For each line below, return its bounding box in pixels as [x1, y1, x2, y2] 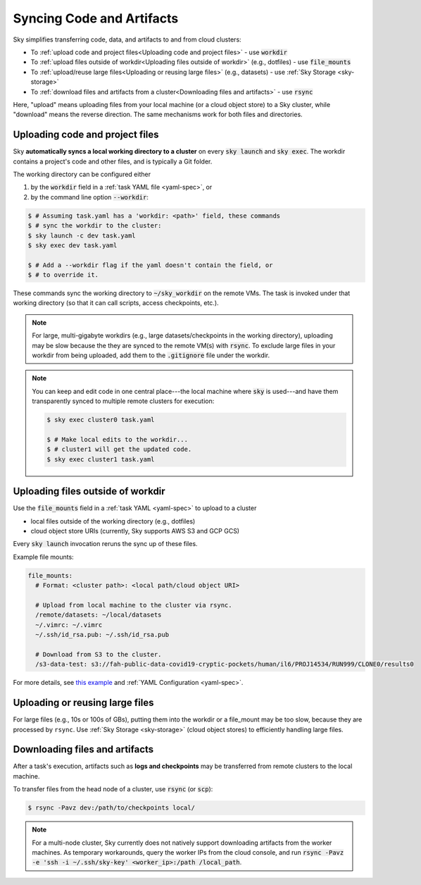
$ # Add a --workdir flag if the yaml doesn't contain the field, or [27, 261, 273, 269]
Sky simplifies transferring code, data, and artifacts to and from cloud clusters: [13, 35, 242, 44]
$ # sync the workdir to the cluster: [27, 222, 162, 230]
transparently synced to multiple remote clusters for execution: [32, 397, 215, 405]
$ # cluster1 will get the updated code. [46, 445, 192, 454]
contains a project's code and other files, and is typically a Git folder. [13, 157, 213, 166]
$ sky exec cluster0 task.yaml [46, 416, 155, 424]
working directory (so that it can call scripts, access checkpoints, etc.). [13, 299, 219, 307]
